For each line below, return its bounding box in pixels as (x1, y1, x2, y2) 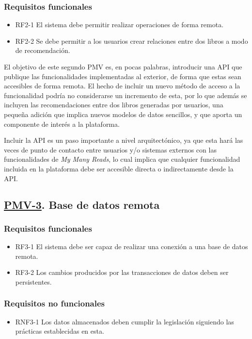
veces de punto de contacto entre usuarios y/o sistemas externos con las (4, 144, 217, 154)
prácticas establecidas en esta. (15, 326, 104, 336)
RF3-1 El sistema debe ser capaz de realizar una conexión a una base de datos (15, 241, 248, 252)
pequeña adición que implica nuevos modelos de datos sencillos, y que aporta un (4, 109, 242, 119)
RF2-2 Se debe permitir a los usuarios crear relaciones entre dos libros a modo (15, 35, 248, 46)
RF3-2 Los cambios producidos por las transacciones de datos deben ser (15, 267, 229, 277)
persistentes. (15, 276, 52, 287)
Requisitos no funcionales (4, 297, 105, 309)
